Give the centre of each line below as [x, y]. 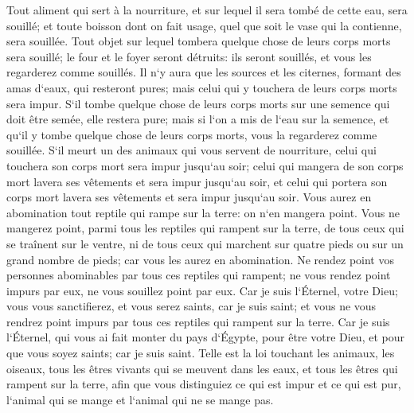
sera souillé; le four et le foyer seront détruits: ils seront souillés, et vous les [189, 56]
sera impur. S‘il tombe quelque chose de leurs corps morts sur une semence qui [198, 103]
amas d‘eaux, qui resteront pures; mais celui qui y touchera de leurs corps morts [202, 87]
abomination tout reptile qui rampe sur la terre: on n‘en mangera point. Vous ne [203, 212]
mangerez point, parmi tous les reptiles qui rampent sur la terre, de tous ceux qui [205, 228]
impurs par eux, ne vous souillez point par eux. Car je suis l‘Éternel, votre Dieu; [202, 290]
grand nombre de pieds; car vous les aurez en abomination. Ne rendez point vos [200, 259]
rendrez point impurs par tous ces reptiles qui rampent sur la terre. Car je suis [198, 321]
